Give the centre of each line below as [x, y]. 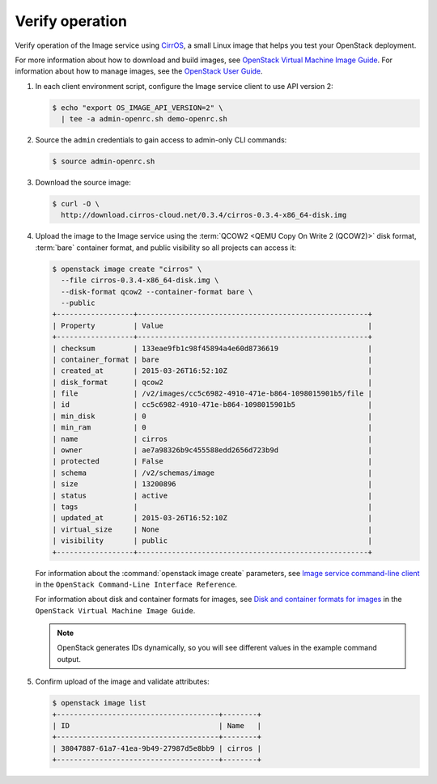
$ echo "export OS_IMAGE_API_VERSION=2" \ [138, 108]
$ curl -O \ [76, 204]
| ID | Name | [157, 726]
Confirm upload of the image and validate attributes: [122, 682]
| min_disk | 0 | [212, 416]
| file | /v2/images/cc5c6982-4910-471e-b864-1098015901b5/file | [212, 394]
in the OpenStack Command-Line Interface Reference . [136, 584]
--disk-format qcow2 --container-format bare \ [157, 292]
